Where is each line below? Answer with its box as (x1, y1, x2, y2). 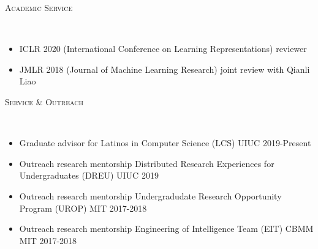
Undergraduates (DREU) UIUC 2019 (19, 169, 159, 182)
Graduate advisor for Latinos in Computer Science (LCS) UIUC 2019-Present (19, 136, 311, 149)
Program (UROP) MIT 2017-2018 (19, 201, 147, 214)
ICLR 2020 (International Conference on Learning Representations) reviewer (19, 42, 307, 55)
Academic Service (5, 1, 73, 13)
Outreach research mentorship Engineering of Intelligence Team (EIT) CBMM (19, 222, 314, 235)
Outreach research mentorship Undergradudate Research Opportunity (19, 189, 282, 202)
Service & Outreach (5, 95, 83, 108)
